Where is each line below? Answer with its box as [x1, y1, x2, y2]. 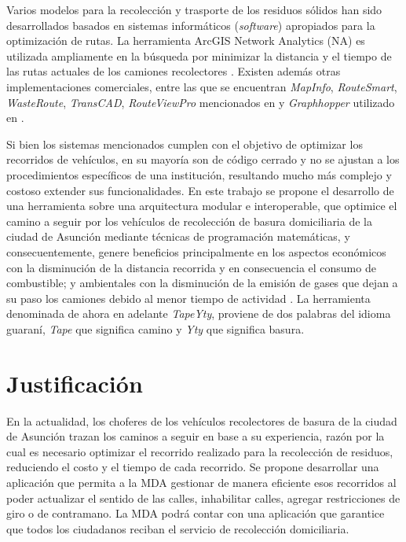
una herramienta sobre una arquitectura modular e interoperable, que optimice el [6, 197, 397, 214]
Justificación [6, 367, 143, 399]
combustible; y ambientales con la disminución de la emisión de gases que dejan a [6, 275, 398, 291]
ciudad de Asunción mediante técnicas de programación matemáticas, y [6, 228, 350, 245]
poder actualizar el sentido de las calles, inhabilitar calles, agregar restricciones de [6, 489, 401, 506]
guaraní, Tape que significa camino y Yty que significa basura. [6, 320, 305, 337]
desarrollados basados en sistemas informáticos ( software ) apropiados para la [6, 17, 375, 33]
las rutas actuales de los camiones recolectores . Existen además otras [6, 63, 341, 79]
